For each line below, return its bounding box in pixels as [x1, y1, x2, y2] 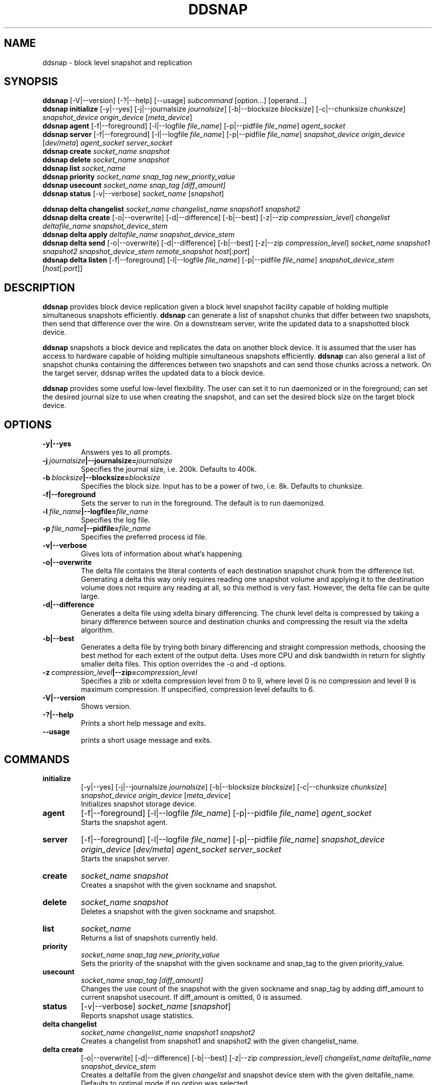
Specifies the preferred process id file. [81, 533, 207, 542]
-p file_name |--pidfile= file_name [42, 524, 151, 533]
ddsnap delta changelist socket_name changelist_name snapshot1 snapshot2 [42, 205, 300, 214]
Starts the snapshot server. [81, 854, 170, 863]
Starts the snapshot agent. [81, 817, 168, 826]
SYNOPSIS [4, 75, 58, 88]
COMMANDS [4, 753, 70, 766]
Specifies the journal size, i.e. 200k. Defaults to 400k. [81, 465, 257, 474]
